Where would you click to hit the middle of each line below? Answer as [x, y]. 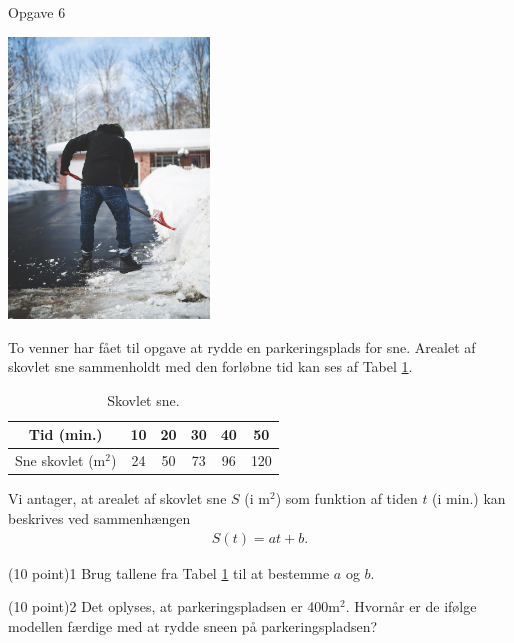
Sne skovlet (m [60, 460]
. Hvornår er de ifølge [411, 606]
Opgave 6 [37, 12]
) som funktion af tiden [346, 498]
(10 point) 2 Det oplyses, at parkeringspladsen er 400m [174, 606]
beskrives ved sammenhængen [99, 517]
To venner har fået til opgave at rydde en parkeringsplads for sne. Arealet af [242, 346]
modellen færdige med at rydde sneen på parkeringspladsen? [193, 625]
